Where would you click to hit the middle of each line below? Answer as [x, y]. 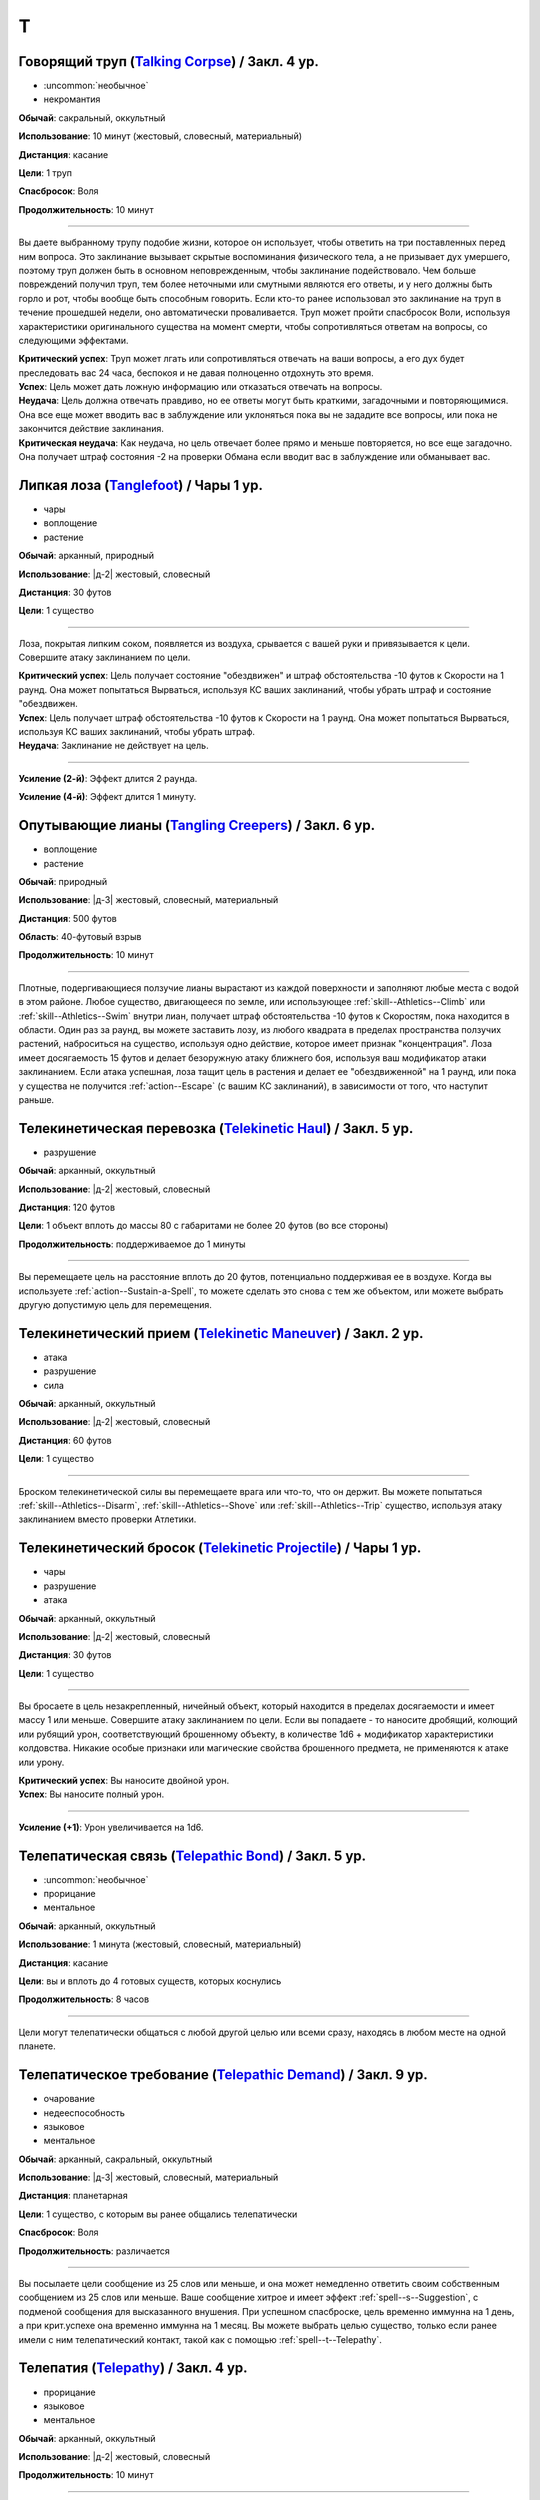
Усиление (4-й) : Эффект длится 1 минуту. [107, 797]
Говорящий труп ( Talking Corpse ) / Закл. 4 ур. [169, 61]
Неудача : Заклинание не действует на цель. [113, 746]
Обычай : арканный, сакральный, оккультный [115, 2159]
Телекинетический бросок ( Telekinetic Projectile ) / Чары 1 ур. [220, 1548]
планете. [37, 2046]
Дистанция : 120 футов [66, 1207]
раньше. [36, 1099]
